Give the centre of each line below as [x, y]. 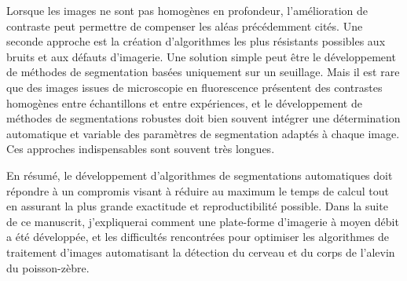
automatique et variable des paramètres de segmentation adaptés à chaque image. [203, 133]
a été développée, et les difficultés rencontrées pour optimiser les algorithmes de [198, 237]
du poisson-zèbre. [48, 267]
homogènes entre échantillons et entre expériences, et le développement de [184, 102]
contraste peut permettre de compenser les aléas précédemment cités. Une [185, 26]
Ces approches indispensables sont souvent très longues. [141, 149]
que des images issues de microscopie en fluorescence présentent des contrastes [194, 87]
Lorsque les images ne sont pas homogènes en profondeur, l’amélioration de [187, 10]
